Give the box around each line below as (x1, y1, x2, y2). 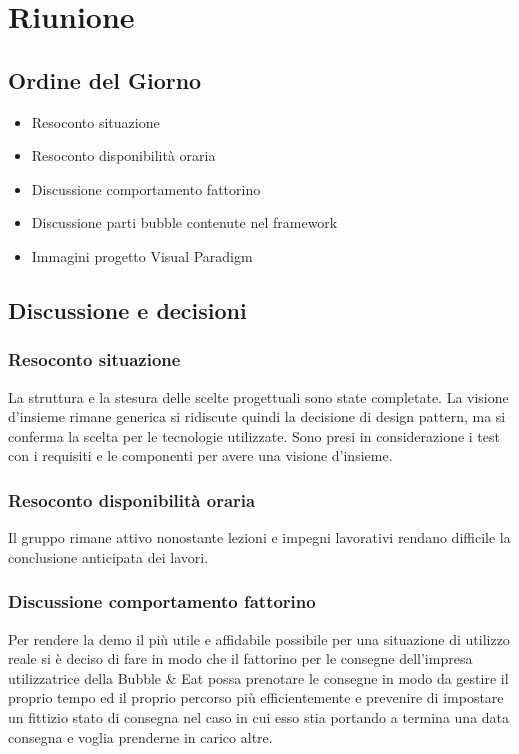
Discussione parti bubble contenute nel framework (31, 212, 338, 233)
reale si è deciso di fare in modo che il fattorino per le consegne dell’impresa (8, 648, 473, 669)
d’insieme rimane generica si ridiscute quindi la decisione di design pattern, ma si (8, 406, 506, 427)
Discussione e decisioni (8, 294, 247, 325)
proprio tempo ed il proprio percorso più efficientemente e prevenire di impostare (8, 687, 504, 708)
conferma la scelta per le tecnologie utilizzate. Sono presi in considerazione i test (8, 425, 500, 446)
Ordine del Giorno (8, 64, 202, 95)
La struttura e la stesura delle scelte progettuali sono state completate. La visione (8, 386, 509, 407)
